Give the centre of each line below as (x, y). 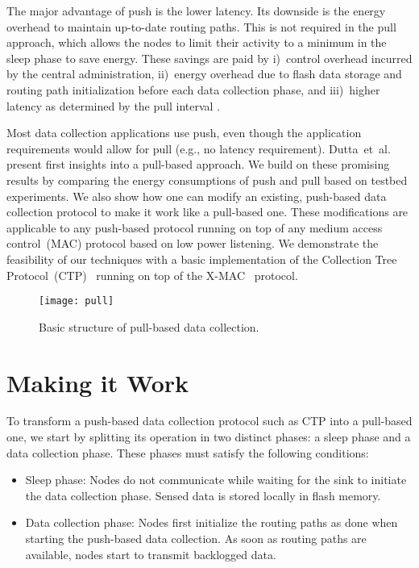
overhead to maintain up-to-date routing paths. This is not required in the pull (201, 26)
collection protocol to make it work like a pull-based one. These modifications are (207, 212)
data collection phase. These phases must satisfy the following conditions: (188, 452)
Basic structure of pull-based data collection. (149, 326)
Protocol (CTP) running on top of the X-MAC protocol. (152, 275)
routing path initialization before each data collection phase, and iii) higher (193, 89)
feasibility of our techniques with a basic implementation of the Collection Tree (202, 259)
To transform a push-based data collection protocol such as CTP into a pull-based (209, 421)
